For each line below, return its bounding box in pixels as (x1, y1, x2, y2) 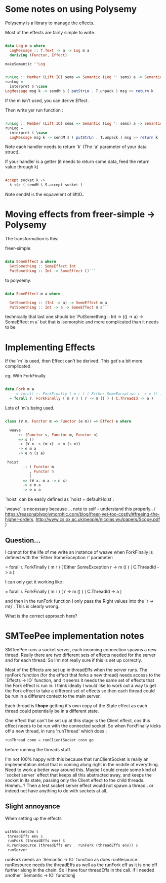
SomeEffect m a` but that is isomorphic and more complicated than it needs (5, 319, 159, 325)
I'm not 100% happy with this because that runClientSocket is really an (5, 756, 149, 762)
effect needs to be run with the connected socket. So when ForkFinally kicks (5, 723, 161, 728)
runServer (7, 848, 28, 853)
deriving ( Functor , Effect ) (9, 52, 68, 57)
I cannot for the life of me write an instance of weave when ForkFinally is (5, 549, 153, 555)
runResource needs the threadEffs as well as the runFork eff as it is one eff (5, 862, 158, 868)
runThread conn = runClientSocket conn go (5, 737, 94, 742)
